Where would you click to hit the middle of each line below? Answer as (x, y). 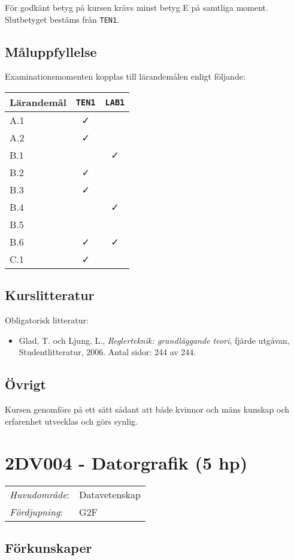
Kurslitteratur (50, 295)
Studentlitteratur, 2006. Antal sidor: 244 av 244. (107, 352)
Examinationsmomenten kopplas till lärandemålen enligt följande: (125, 76)
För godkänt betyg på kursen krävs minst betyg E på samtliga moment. (137, 7)
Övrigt (26, 384)
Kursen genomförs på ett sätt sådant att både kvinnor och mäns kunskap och (147, 409)
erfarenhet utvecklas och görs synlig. (72, 421)
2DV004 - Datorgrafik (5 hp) (126, 462)
